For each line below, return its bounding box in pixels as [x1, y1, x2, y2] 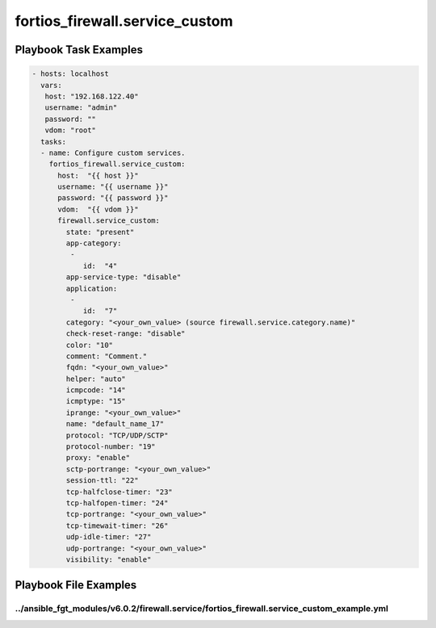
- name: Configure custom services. [40, 148, 186, 157]
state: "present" [65, 227, 135, 237]
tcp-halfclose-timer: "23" [65, 487, 173, 496]
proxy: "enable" [65, 453, 131, 463]
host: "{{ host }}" [57, 170, 139, 180]
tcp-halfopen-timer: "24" [65, 499, 169, 508]
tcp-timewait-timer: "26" [65, 521, 169, 530]
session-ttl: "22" [65, 476, 139, 485]
